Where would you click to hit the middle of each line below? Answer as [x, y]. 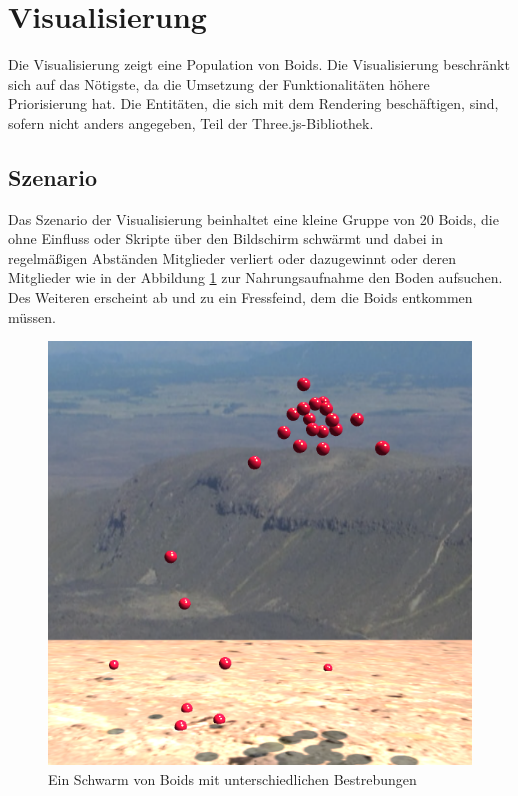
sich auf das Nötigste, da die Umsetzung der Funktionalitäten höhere [219, 83]
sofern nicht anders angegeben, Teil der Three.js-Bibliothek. [191, 122]
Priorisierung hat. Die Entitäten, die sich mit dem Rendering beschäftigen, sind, [253, 103]
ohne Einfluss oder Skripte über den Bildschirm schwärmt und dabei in [225, 238]
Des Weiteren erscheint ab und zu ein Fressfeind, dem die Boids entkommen [240, 297]
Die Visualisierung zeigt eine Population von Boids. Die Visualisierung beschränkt [259, 64]
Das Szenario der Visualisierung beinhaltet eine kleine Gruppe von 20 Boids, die [253, 218]
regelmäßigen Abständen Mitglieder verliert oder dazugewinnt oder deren [232, 257]
